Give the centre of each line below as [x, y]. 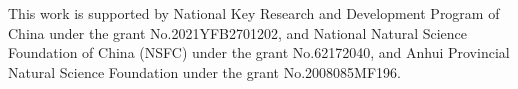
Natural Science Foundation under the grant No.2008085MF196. [204, 71]
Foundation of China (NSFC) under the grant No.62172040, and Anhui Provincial [259, 52]
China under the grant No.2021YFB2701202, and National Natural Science [238, 32]
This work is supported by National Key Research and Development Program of [254, 13]
